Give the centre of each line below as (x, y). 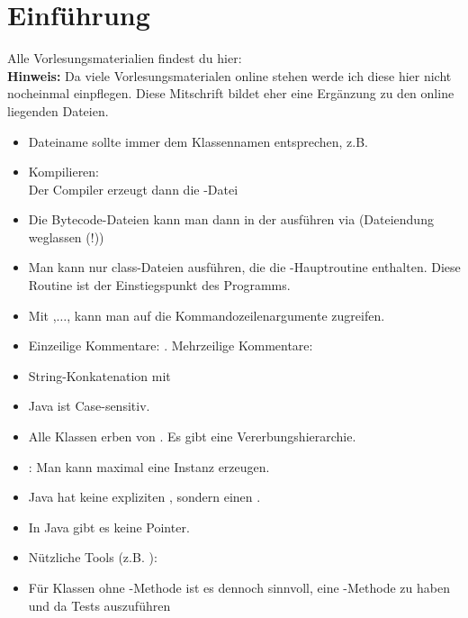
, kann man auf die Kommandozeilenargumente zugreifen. (226, 315)
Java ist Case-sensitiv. (89, 406)
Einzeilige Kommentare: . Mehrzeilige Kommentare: (171, 345)
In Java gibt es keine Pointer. (109, 527)
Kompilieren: (64, 172)
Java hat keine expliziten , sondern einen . (144, 497)
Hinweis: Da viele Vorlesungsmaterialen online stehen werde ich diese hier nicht (229, 75)
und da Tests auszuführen (99, 605)
